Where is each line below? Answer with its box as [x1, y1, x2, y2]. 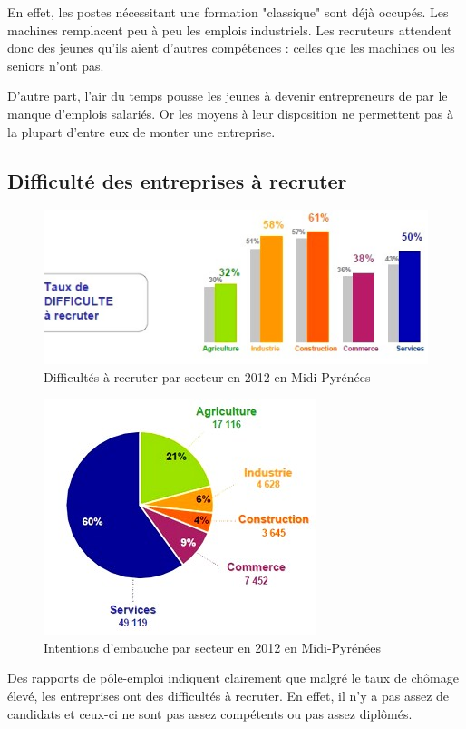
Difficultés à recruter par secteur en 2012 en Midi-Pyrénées [44, 367, 371, 386]
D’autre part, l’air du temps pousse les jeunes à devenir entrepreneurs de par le [7, 86, 448, 105]
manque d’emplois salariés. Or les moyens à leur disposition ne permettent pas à [7, 103, 453, 123]
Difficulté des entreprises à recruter [7, 166, 347, 194]
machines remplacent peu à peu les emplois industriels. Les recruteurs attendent [7, 20, 452, 39]
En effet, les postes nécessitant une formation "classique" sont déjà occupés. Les [7, 3, 449, 21]
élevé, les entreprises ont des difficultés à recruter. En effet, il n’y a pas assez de [7, 685, 450, 704]
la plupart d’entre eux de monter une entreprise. [7, 122, 276, 141]
